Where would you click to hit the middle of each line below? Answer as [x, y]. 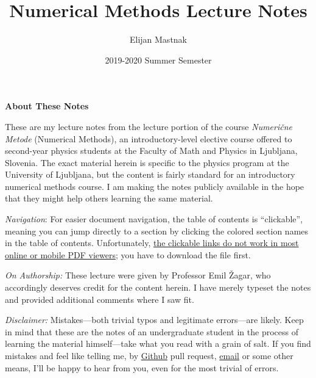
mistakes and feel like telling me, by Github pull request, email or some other [149, 355]
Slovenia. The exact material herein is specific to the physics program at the [147, 162]
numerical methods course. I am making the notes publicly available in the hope [155, 186]
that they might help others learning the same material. [109, 198]
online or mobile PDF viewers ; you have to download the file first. [128, 254]
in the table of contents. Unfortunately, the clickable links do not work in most [152, 243]
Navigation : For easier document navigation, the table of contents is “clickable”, [154, 219]
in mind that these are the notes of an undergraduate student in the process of [152, 331]
